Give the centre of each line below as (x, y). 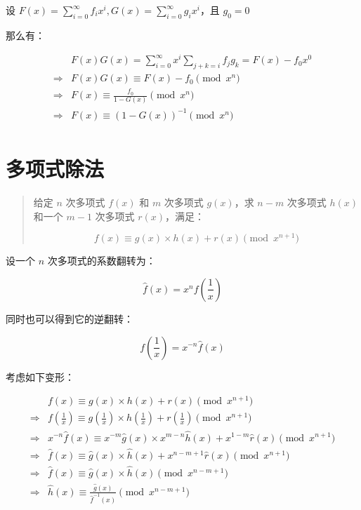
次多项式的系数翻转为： (101, 261)
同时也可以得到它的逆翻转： (70, 318)
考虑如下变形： (40, 376)
